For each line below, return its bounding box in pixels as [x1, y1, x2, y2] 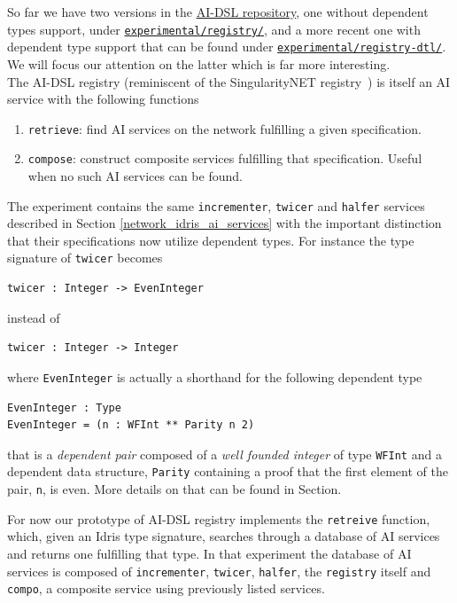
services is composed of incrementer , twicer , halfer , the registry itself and [7, 561, 431, 580]
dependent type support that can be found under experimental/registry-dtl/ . [7, 37, 446, 56]
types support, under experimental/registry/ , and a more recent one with [7, 20, 421, 38]
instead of [7, 308, 60, 326]
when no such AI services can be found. [27, 167, 243, 184]
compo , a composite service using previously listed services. [7, 579, 325, 598]
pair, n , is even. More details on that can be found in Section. [7, 480, 342, 498]
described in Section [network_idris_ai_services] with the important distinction [7, 214, 442, 232]
